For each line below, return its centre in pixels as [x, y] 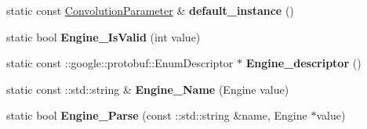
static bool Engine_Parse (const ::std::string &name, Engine [157, 115]
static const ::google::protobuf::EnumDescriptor [120, 63]
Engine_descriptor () [303, 63]
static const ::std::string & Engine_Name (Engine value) [148, 89]
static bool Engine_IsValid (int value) [104, 36]
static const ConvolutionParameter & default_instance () [150, 10]
